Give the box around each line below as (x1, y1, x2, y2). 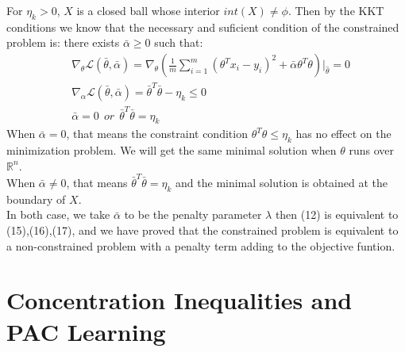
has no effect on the (295, 125, 391, 142)
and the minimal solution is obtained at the (175, 174, 388, 191)
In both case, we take (6, 206, 110, 223)
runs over (349, 142, 394, 159)
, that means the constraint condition (66, 125, 248, 142)
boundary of (6, 190, 66, 207)
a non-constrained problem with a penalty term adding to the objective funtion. (6, 237, 395, 254)
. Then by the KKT (287, 2, 384, 18)
